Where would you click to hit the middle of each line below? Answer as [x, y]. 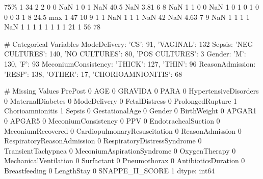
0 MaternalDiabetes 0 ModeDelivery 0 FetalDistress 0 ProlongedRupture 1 [121, 100]
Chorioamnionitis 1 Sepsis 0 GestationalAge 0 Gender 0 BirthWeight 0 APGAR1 [130, 111]
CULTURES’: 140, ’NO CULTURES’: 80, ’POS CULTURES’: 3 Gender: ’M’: [125, 54]
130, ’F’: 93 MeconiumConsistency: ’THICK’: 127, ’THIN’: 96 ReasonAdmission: [130, 63]
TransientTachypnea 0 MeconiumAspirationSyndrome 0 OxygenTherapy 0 [120, 150]
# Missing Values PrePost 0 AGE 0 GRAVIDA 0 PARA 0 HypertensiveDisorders [131, 91]
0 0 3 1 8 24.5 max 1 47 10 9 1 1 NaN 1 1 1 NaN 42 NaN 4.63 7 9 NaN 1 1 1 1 [127, 17]
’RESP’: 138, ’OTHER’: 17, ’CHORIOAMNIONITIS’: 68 [93, 73]
